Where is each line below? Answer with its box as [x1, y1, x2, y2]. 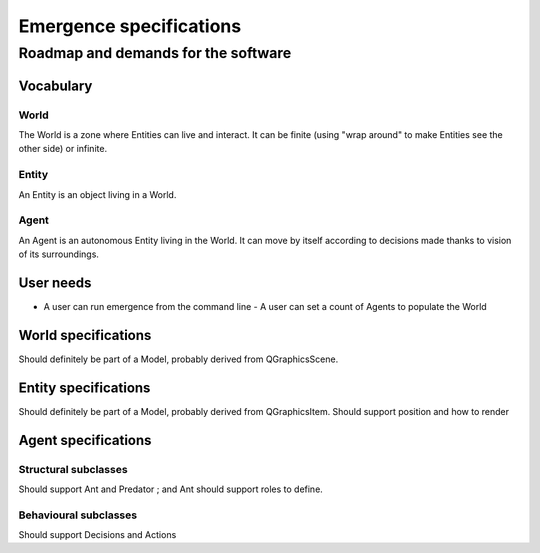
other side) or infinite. [18, 143, 108, 155]
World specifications [18, 326, 152, 344]
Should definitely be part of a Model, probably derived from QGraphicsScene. [18, 353, 339, 365]
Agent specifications [18, 431, 152, 449]
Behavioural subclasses [18, 508, 138, 522]
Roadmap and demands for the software [18, 44, 292, 62]
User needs [18, 274, 92, 291]
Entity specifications [18, 379, 151, 396]
